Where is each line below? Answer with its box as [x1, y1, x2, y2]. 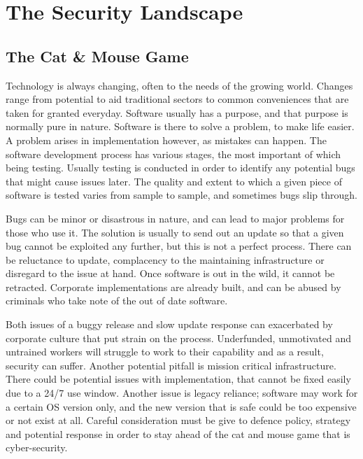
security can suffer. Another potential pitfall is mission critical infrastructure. [6, 358, 336, 372]
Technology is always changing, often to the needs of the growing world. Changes [6, 78, 353, 92]
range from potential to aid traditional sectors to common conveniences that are [6, 92, 349, 106]
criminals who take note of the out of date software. [6, 293, 228, 308]
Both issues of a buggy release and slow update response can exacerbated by [6, 317, 333, 332]
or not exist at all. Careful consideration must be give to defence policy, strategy [6, 413, 351, 428]
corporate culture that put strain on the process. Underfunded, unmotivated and [6, 330, 352, 345]
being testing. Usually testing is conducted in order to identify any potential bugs [6, 160, 355, 175]
